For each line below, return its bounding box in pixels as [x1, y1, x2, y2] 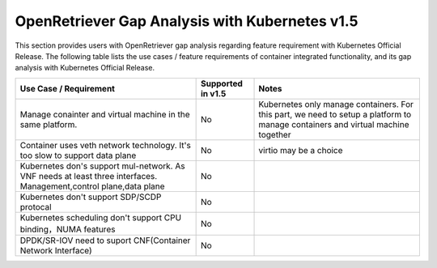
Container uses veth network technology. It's [19, 139, 192, 151]
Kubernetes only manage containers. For [258, 98, 414, 109]
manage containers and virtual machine [258, 118, 409, 130]
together [258, 129, 291, 140]
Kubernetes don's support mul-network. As [19, 160, 185, 172]
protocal [19, 201, 52, 212]
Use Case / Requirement [19, 83, 115, 94]
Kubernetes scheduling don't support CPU [19, 211, 182, 223]
